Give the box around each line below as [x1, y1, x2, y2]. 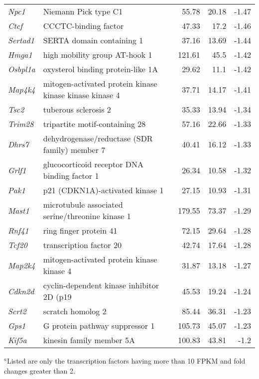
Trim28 [8, 118, 34, 129]
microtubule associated [43, 199, 123, 210]
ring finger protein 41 [43, 225, 118, 236]
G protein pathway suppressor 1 [43, 320, 155, 331]
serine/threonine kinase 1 [43, 210, 131, 222]
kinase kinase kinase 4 [43, 89, 120, 101]
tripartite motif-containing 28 [43, 118, 146, 129]
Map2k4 [8, 259, 35, 271]
